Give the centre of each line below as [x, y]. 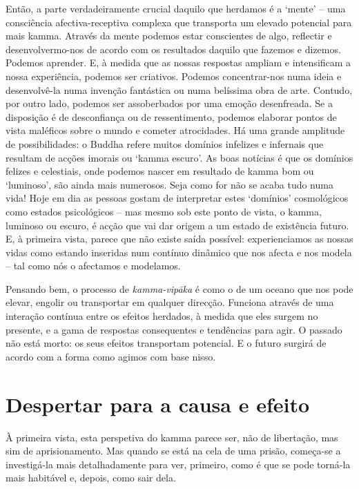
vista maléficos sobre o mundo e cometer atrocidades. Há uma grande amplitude [175, 130]
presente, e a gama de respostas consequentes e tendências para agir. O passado [174, 329]
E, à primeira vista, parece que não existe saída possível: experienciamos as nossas [179, 239]
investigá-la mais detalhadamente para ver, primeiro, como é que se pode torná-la [178, 464]
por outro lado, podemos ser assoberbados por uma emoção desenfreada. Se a [169, 103]
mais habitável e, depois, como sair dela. [91, 478]
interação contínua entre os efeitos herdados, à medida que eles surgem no [162, 316]
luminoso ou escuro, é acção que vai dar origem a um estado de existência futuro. [177, 225]
